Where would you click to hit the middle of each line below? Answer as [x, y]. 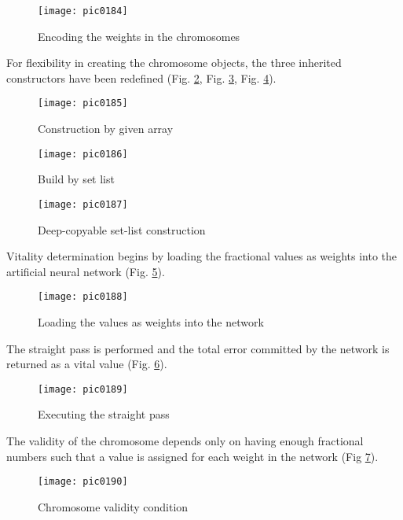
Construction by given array [106, 129]
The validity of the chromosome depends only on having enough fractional [185, 441]
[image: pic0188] [83, 297]
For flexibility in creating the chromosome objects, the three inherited [174, 63]
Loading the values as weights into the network [151, 322]
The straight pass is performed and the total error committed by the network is [198, 348]
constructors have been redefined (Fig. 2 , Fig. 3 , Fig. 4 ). [141, 77]
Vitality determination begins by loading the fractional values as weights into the [202, 256]
